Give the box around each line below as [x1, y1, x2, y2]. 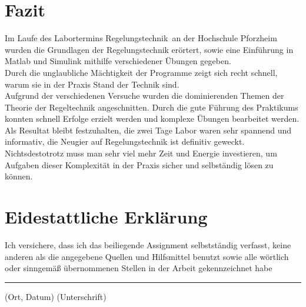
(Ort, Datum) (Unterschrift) [5, 290, 107, 302]
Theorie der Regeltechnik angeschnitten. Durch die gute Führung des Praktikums [5, 101, 298, 113]
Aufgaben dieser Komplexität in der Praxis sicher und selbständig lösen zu [5, 158, 274, 171]
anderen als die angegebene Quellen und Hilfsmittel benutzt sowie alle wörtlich [5, 250, 289, 262]
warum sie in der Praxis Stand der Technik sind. [5, 78, 179, 90]
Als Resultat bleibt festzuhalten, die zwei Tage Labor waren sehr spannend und [5, 124, 292, 136]
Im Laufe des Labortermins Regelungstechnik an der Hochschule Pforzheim [5, 32, 277, 44]
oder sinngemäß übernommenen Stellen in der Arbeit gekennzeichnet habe [5, 262, 272, 274]
